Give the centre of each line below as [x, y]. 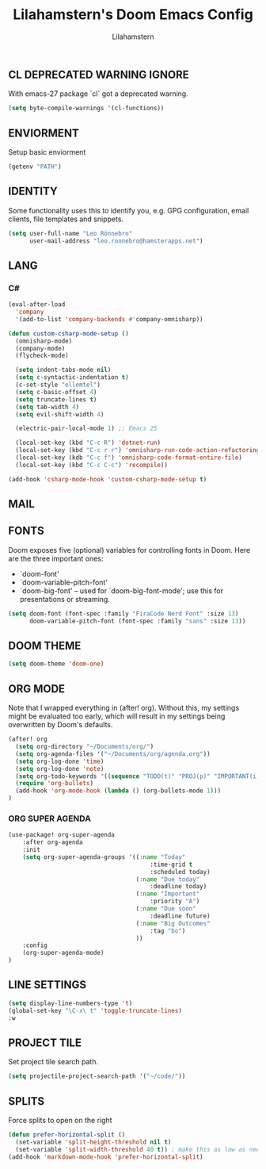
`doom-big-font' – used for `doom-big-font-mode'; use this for [122, 590]
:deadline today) [179, 887]
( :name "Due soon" [166, 909]
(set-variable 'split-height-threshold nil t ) [93, 1142]
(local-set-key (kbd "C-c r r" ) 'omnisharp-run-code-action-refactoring [138, 450]
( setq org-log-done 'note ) [60, 768]
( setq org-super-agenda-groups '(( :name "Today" [104, 857]
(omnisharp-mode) [44, 341]
